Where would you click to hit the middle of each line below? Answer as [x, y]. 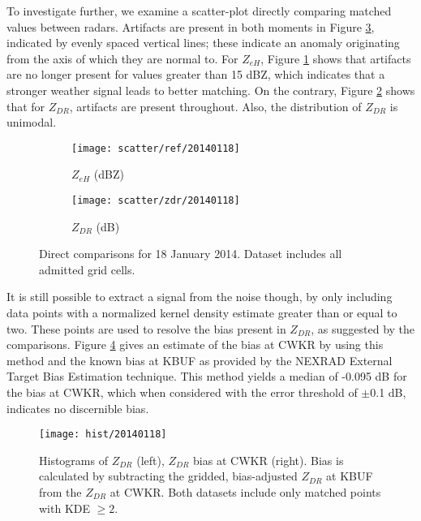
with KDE [65, 508]
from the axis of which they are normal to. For [122, 58]
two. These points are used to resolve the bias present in [146, 328]
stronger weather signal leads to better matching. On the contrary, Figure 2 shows [211, 90]
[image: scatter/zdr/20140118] [156, 200]
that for [26, 106]
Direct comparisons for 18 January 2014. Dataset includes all [191, 254]
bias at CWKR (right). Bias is [268, 460]
